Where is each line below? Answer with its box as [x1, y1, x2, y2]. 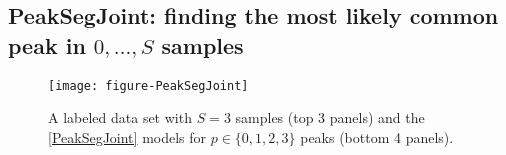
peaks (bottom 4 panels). [300, 126, 454, 147]
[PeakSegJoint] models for [48, 126, 207, 147]
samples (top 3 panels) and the [235, 107, 425, 128]
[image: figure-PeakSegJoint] [48, 78, 249, 93]
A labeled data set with [48, 107, 192, 128]
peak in [8, 29, 86, 60]
